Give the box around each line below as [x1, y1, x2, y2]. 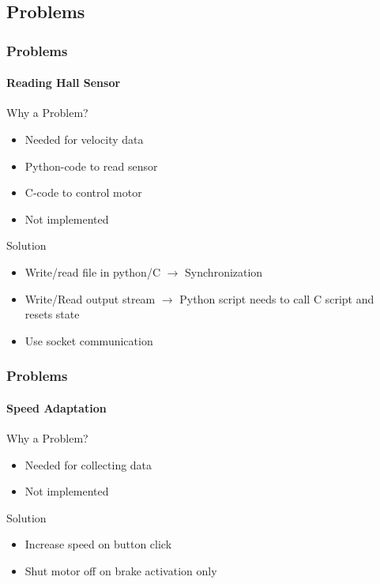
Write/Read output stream [24, 290, 156, 307]
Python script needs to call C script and [179, 290, 374, 307]
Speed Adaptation [6, 399, 107, 416]
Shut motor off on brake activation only [24, 562, 217, 578]
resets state [24, 306, 80, 322]
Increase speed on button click [24, 536, 172, 552]
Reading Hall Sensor [6, 74, 121, 91]
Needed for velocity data [24, 131, 144, 148]
